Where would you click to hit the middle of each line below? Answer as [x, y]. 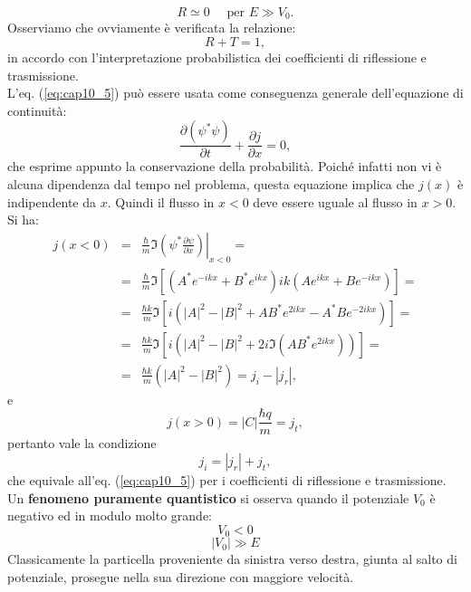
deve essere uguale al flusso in [335, 201]
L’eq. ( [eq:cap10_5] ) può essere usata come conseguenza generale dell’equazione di [235, 93]
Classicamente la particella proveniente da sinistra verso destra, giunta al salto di [232, 559]
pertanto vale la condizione [82, 443]
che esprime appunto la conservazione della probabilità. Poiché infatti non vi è [225, 166]
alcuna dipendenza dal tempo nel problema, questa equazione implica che [211, 184]
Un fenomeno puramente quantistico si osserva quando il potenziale [208, 497]
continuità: [37, 110]
